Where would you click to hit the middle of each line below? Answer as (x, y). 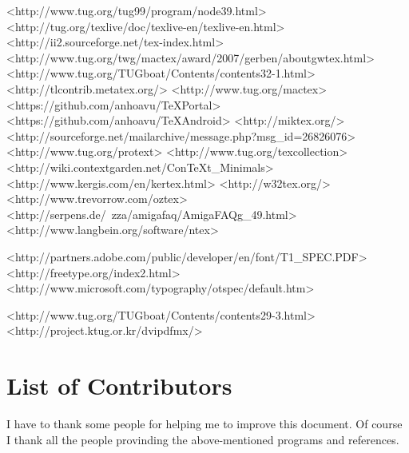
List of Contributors (119, 385)
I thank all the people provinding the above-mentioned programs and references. (203, 439)
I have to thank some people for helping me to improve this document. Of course (204, 423)
